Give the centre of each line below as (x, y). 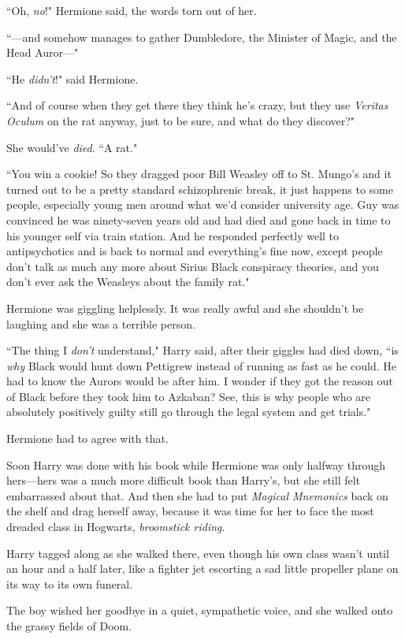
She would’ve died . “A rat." (72, 147)
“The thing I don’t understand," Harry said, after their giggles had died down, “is (202, 350)
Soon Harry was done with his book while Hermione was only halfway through (196, 464)
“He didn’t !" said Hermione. (72, 78)
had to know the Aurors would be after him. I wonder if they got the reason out (200, 381)
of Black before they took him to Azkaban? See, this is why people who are (189, 396)
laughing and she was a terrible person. (101, 323)
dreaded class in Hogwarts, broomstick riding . (116, 527)
